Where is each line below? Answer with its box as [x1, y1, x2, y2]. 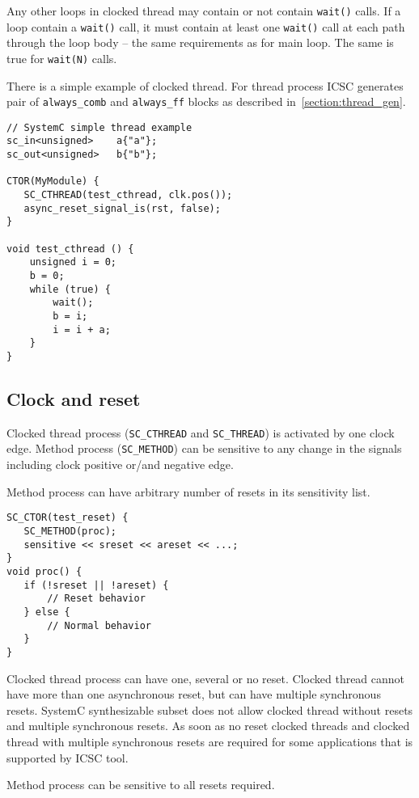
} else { [23, 606, 70, 618]
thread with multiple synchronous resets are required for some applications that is [6, 733, 413, 749]
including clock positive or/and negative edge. [6, 456, 234, 473]
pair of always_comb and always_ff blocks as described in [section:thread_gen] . [6, 93, 406, 110]
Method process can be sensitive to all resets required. [6, 776, 275, 793]
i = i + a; [53, 323, 111, 336]
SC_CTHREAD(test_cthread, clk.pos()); [23, 189, 233, 201]
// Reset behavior [47, 593, 146, 605]
